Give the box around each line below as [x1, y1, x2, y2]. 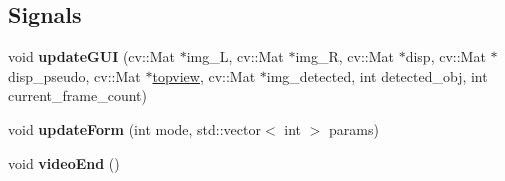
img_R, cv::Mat [295, 46, 394, 67]
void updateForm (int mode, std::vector [8, 118, 261, 139]
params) [329, 118, 379, 139]
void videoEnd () [8, 152, 120, 173]
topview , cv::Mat [152, 65, 256, 86]
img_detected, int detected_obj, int [266, 65, 488, 86]
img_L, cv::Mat [186, 46, 284, 67]
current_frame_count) [8, 85, 147, 106]
